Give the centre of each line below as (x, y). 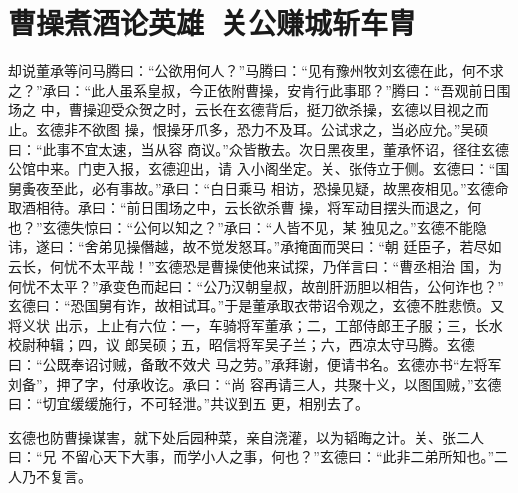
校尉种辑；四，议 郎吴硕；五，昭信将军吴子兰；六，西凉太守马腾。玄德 (241, 344)
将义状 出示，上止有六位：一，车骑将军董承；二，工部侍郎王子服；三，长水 (255, 324)
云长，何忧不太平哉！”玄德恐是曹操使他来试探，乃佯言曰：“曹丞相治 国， (248, 266)
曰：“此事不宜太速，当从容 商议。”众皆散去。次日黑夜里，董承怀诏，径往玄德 (258, 148)
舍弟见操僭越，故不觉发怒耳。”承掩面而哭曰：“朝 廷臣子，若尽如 (293, 246)
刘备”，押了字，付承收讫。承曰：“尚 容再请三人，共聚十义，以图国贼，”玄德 (255, 383)
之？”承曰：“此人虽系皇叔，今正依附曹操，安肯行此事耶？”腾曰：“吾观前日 (252, 89)
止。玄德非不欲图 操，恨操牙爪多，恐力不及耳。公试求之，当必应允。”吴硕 (248, 128)
